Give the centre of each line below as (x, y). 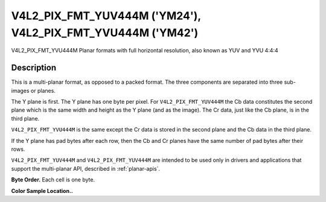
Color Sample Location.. (42, 191)
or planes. (43, 90)
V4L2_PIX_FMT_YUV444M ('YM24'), (106, 16)
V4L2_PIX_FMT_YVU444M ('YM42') (105, 33)
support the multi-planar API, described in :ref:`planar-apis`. (85, 168)
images (20, 90)
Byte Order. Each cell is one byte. (53, 180)
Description (34, 68)
